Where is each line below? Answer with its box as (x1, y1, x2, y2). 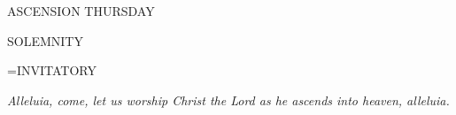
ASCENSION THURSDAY (7, 2, 155, 19)
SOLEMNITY (7, 31, 83, 50)
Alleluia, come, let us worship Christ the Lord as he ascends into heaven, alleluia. (7, 90, 450, 109)
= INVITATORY (7, 61, 97, 80)
